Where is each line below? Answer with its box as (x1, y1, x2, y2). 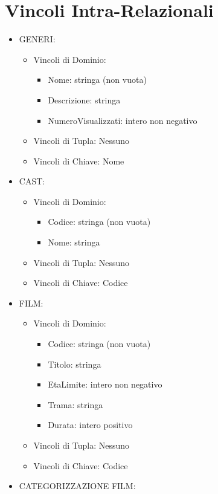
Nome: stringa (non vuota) (48, 73, 147, 86)
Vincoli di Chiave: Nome (33, 154, 124, 167)
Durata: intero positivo (48, 418, 133, 431)
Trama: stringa (48, 398, 103, 411)
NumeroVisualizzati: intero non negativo (48, 114, 197, 126)
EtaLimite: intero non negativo (48, 378, 162, 391)
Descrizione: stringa (48, 93, 121, 106)
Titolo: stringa (48, 357, 101, 370)
